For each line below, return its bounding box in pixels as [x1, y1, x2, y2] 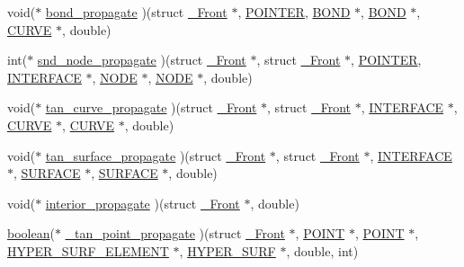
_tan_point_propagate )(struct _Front [65, 224, 285, 243]
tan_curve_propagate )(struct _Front [45, 98, 257, 117]
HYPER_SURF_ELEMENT [7, 241, 169, 260]
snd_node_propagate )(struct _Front [37, 50, 246, 69]
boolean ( [7, 224, 55, 243]
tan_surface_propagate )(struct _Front [45, 146, 266, 165]
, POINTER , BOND [237, 3, 351, 21]
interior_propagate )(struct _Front [45, 193, 240, 212]
